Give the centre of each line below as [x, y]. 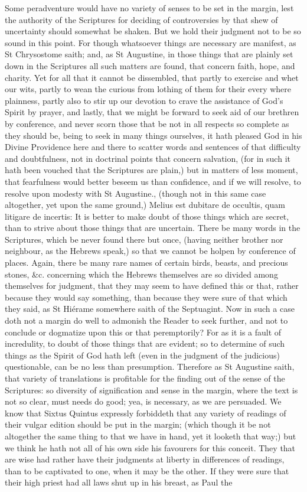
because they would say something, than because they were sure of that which [146, 297]
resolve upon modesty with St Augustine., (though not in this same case [135, 193]
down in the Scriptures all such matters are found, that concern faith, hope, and [150, 65]
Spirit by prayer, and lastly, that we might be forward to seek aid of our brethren [152, 112]
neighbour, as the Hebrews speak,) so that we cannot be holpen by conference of [150, 251]
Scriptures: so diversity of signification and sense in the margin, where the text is [151, 390]
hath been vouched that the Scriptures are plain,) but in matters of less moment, [151, 170]
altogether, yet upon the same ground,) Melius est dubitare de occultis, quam [145, 205]
